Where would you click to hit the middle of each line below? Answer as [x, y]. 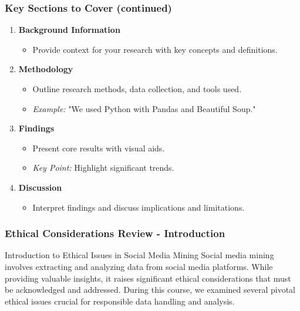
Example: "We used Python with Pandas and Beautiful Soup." [144, 108]
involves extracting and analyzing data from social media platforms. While [139, 266]
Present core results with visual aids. [99, 148]
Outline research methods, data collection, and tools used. [137, 89]
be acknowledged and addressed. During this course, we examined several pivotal [150, 290]
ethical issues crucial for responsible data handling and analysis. [120, 301]
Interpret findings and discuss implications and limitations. [139, 207]
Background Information [69, 30]
